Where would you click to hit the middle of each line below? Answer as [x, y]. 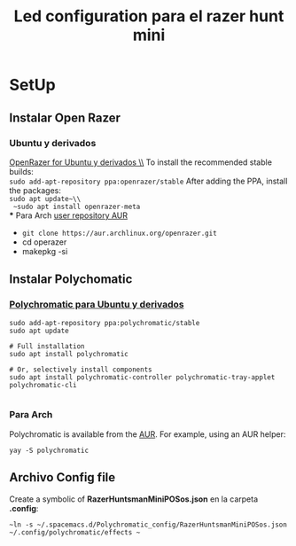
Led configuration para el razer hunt [149, 16]
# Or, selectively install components [81, 370]
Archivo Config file [62, 477]
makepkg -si [45, 251]
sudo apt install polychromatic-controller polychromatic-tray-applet [142, 377]
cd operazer [44, 242]
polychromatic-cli [43, 385]
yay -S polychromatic [49, 450]
